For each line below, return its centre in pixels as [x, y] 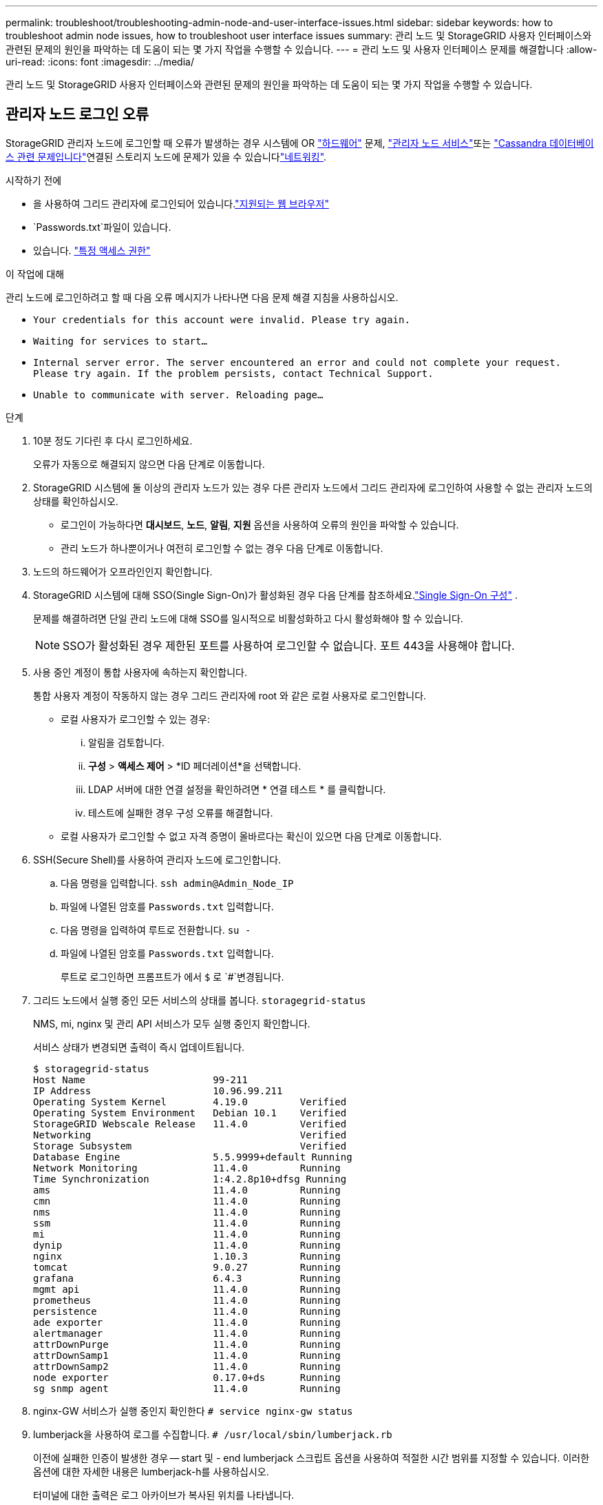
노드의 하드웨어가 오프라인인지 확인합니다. [123, 571]
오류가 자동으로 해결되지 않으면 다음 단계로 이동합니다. [149, 464]
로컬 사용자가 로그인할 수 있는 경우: [135, 719]
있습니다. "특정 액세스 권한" [92, 250]
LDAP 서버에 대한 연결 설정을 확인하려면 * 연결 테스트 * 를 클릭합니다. [237, 789]
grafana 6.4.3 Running [187, 1278]
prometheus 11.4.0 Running [187, 1300]
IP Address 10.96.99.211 [158, 1091]
